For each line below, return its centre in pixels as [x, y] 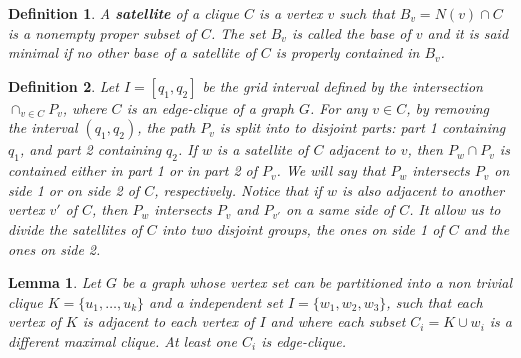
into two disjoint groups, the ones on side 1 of [302, 228]
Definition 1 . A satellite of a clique [123, 13]
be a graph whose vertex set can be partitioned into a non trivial [316, 282]
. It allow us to [455, 209]
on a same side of [340, 209]
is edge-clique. [303, 340]
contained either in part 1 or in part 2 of [133, 170]
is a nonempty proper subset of [102, 32]
